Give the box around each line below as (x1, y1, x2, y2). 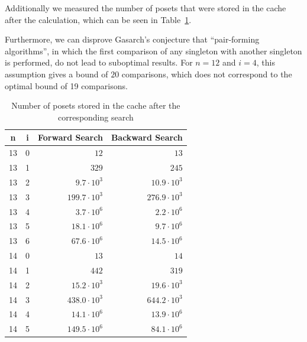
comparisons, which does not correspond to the (121, 67, 292, 80)
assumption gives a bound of (5, 67, 108, 80)
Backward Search (111, 131, 183, 144)
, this (256, 56, 275, 69)
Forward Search (38, 131, 103, 144)
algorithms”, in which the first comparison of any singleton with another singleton (5, 44, 302, 57)
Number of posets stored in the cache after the (11, 99, 180, 112)
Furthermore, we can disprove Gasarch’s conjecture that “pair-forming (5, 33, 260, 45)
